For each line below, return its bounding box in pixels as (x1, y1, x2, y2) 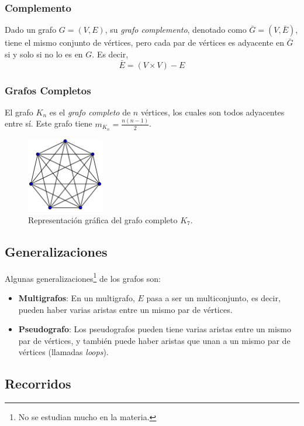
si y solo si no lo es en (5, 47, 83, 60)
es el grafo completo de (49, 105, 131, 118)
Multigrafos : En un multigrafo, (18, 291, 135, 304)
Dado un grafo (5, 23, 57, 36)
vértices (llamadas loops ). (18, 346, 109, 358)
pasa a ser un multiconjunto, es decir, (146, 291, 281, 304)
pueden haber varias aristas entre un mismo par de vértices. (18, 303, 233, 315)
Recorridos (5, 374, 71, 393)
